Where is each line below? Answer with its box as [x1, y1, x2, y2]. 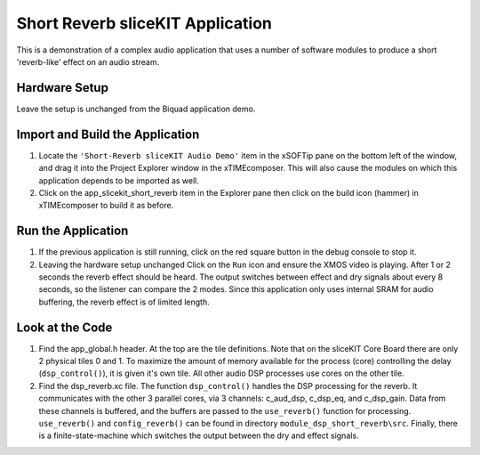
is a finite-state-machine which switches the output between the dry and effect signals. [38, 430, 359, 441]
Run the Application [16, 223, 129, 239]
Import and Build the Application [16, 126, 200, 142]
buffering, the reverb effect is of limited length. [38, 297, 211, 307]
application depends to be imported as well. [38, 175, 200, 186]
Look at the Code [16, 320, 113, 335]
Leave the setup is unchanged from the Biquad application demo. [16, 103, 256, 114]
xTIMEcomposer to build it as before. [38, 200, 174, 211]
